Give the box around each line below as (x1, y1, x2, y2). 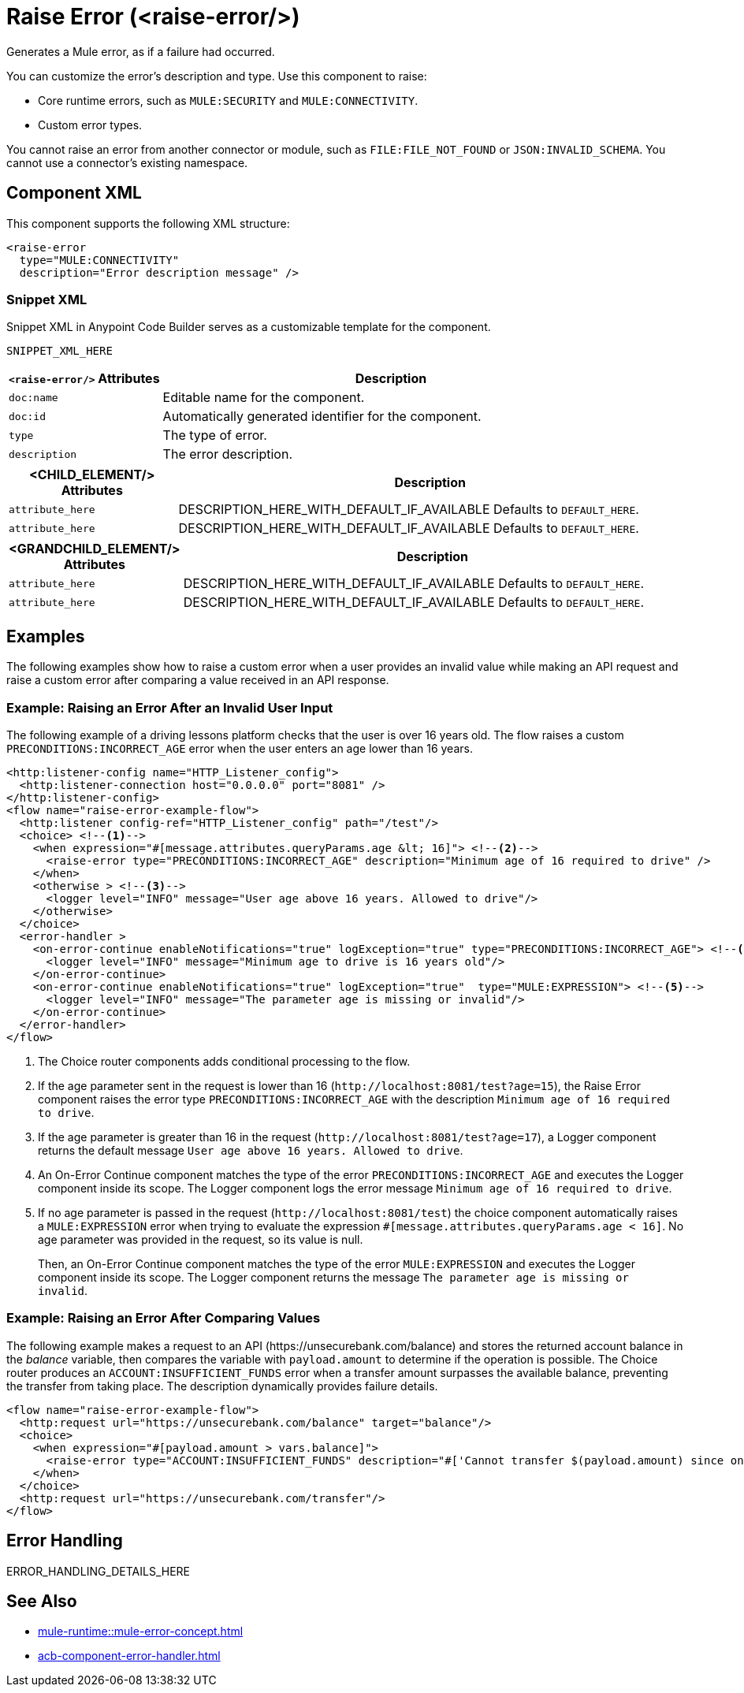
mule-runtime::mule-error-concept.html (38, 1624, 244, 1639)
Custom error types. (38, 117, 143, 132)
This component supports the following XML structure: (6, 216, 290, 230)
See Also (6, 1591, 77, 1611)
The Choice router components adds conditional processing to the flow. (38, 1054, 411, 1068)
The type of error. (162, 427, 267, 444)
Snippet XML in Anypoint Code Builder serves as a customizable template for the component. (6, 320, 491, 334)
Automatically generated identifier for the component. (162, 408, 482, 425)
